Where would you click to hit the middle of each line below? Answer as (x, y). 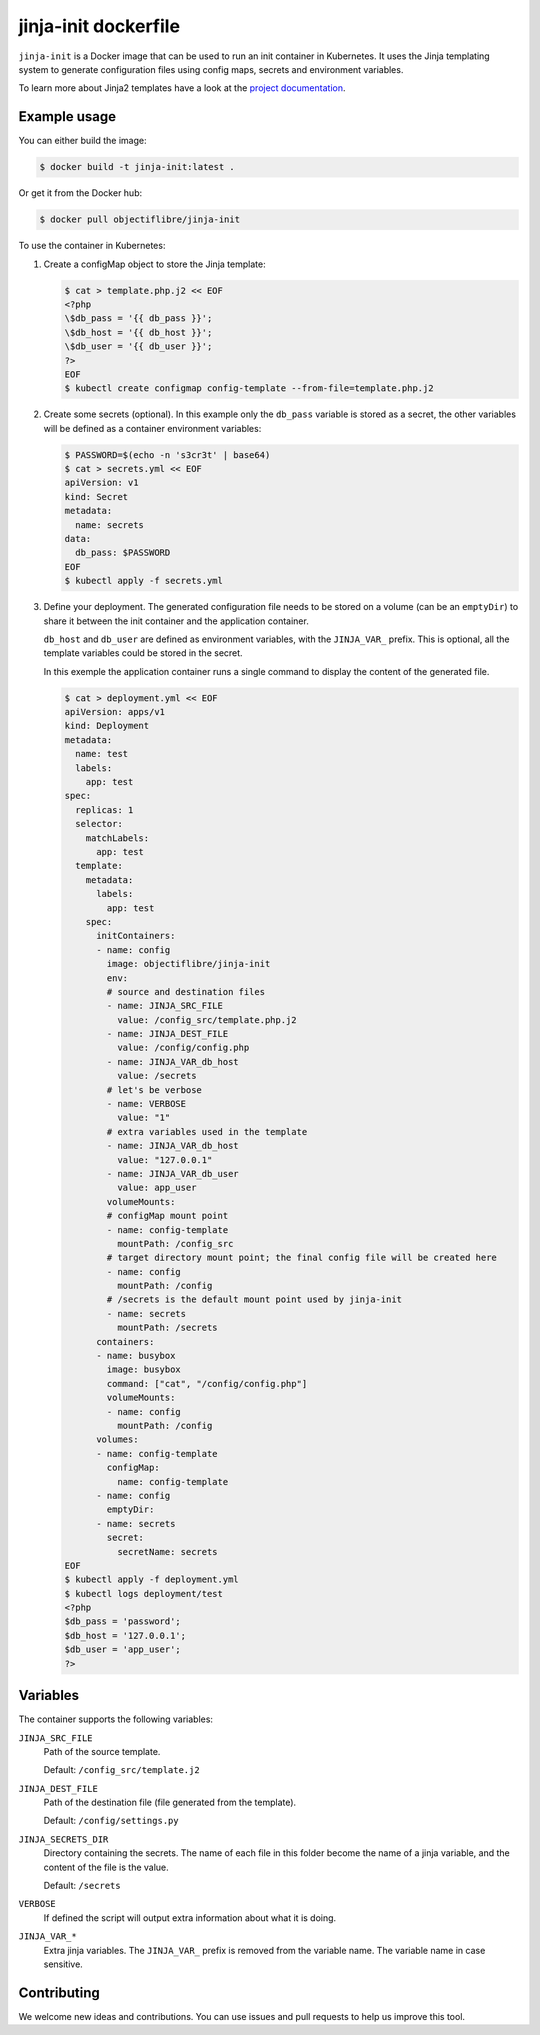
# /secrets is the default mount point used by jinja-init (254, 1299)
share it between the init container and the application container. (176, 621)
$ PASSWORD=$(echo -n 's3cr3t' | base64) (167, 454)
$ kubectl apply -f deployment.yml (151, 1579)
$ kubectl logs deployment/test (144, 1593)
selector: (99, 824)
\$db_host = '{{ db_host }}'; (138, 332)
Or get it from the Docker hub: (80, 193)
